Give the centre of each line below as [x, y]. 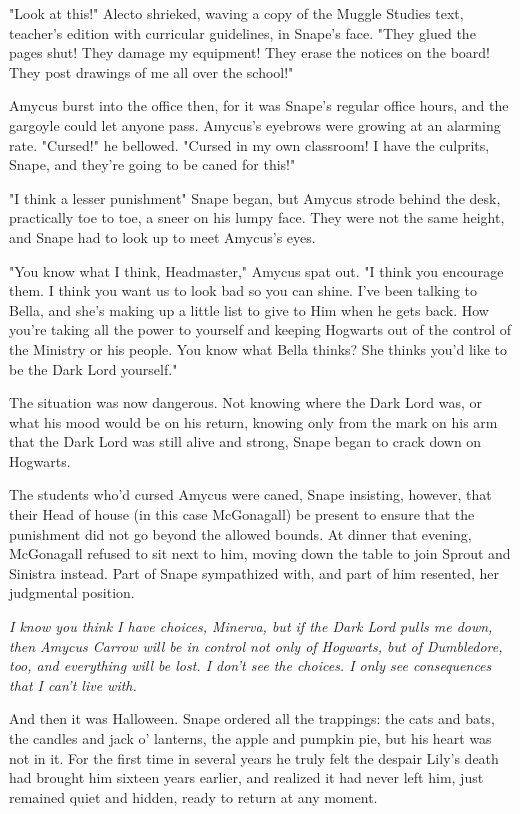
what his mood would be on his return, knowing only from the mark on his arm [253, 421]
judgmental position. [72, 592]
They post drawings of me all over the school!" [151, 71]
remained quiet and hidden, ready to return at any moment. [193, 796]
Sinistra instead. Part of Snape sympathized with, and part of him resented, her [254, 572]
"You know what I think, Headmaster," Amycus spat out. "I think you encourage [256, 270]
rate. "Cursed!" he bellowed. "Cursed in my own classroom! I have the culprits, [249, 144]
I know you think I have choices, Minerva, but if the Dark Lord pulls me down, [251, 626]
